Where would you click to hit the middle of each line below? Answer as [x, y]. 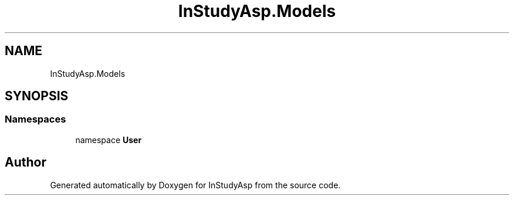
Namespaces [35, 119]
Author [26, 162]
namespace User [109, 140]
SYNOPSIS [37, 96]
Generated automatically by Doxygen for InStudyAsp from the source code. [195, 185]
